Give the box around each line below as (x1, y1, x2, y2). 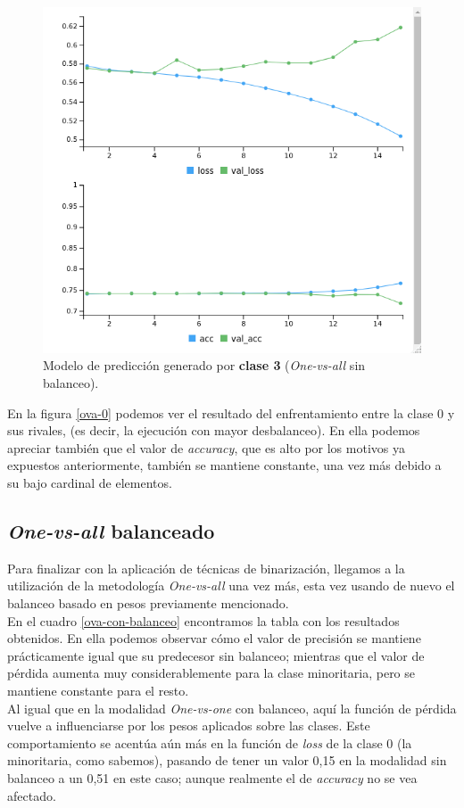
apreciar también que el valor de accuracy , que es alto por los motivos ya (7, 438, 405, 457)
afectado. (7, 786, 56, 804)
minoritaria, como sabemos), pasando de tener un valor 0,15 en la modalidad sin (7, 751, 447, 770)
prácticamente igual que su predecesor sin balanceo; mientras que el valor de (7, 646, 425, 664)
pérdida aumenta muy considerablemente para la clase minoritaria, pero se (7, 664, 416, 682)
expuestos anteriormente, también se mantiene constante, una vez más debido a (7, 456, 442, 474)
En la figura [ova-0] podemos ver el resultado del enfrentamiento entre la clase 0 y (7, 403, 455, 422)
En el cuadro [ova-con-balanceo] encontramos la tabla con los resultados (7, 611, 400, 630)
